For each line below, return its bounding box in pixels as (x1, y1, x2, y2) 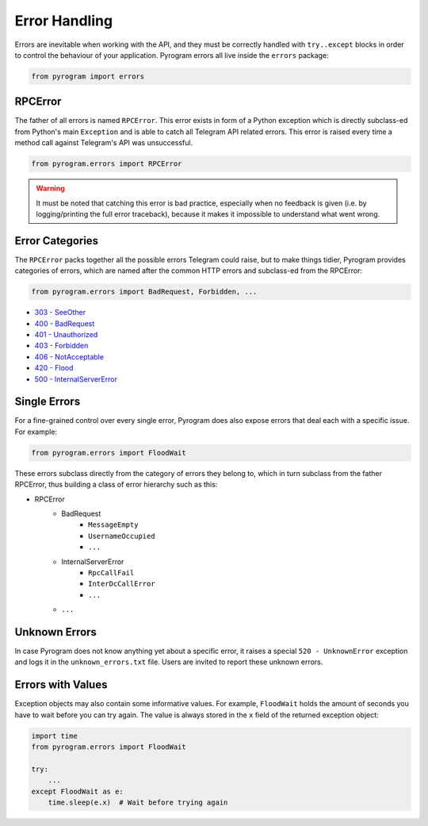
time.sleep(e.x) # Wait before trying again (48, 798, 228, 807)
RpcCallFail (88, 568, 135, 577)
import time (31, 731, 78, 740)
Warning (36, 183, 65, 194)
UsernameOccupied (88, 532, 155, 540)
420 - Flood (34, 363, 74, 373)
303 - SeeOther (34, 308, 86, 317)
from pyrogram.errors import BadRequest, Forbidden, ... (31, 287, 258, 297)
